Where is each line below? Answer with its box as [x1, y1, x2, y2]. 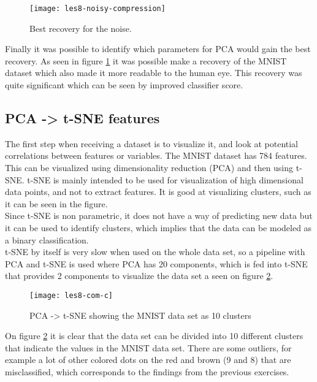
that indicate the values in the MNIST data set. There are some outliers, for [5, 341, 292, 354]
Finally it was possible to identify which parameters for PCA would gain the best [5, 42, 311, 55]
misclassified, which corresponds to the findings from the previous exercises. [5, 365, 289, 378]
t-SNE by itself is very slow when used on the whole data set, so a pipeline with [5, 245, 305, 258]
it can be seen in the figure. [5, 197, 108, 210]
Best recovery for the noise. [29, 21, 132, 34]
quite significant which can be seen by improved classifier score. [5, 78, 243, 91]
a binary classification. [5, 233, 89, 246]
